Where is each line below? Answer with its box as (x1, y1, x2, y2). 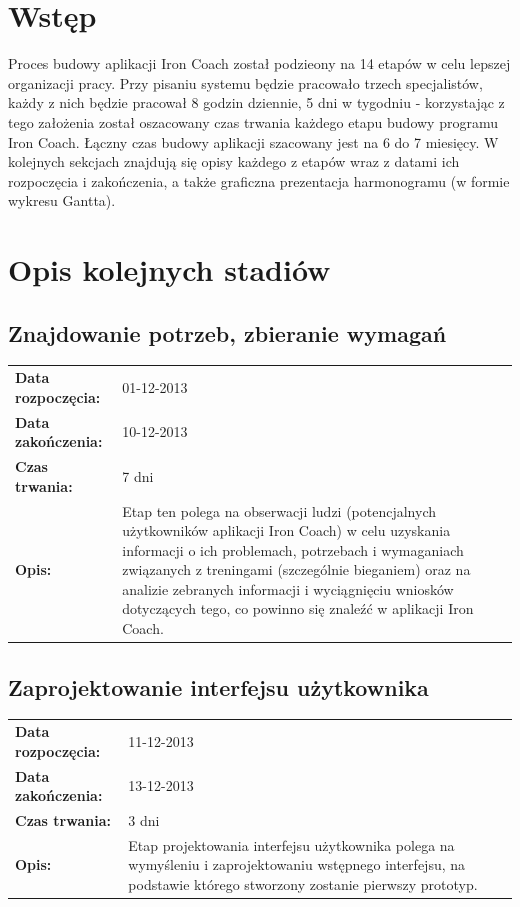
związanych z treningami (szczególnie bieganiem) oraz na (122, 559, 471, 580)
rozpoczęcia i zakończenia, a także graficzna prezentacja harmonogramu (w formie (8, 170, 510, 191)
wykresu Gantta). (8, 190, 116, 211)
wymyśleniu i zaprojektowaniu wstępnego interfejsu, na (128, 854, 466, 875)
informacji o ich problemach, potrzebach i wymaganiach (122, 539, 464, 560)
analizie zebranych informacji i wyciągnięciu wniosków (122, 578, 454, 599)
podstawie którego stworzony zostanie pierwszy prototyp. (128, 874, 478, 895)
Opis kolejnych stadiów (8, 249, 331, 290)
